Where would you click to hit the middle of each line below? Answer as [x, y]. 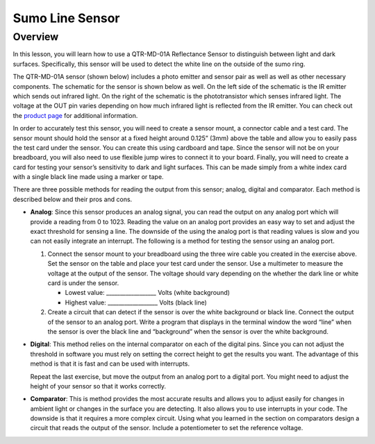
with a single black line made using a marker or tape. [88, 177]
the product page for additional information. [75, 115]
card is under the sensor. [83, 283]
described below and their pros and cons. [73, 199]
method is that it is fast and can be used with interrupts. [110, 364]
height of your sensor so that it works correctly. [98, 386]
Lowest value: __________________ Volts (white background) [148, 293]
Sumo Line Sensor [66, 18]
